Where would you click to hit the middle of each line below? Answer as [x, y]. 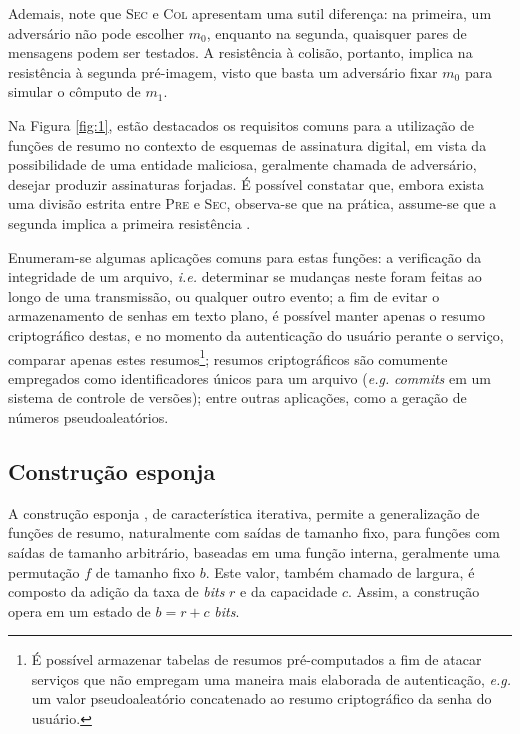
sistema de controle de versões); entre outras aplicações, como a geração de [237, 397]
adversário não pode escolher [96, 32]
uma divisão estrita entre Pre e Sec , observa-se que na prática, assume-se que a [252, 203]
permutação [44, 571]
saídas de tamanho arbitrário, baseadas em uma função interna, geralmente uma [254, 551]
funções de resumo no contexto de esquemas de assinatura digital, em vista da [247, 144]
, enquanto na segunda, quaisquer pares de [336, 32]
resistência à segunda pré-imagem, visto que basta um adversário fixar [223, 71]
